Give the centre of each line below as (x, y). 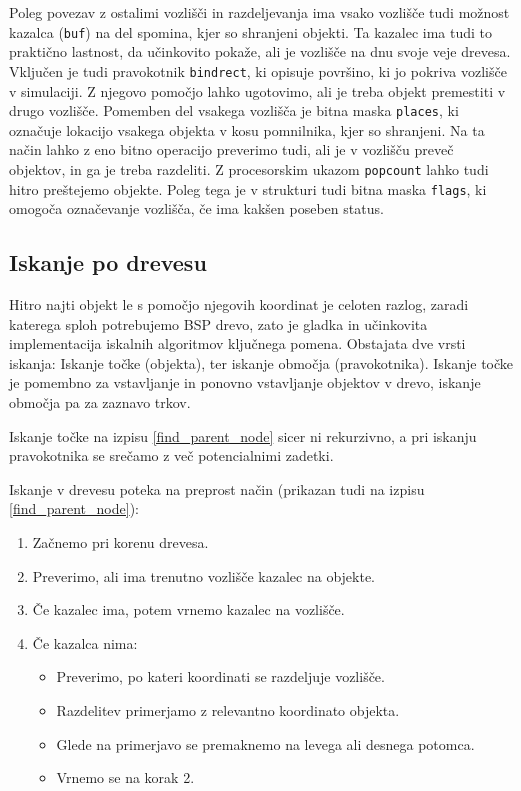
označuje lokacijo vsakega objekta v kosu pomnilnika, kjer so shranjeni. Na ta (247, 129)
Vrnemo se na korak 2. (125, 777)
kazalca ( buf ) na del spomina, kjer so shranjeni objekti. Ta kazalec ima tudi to (251, 31)
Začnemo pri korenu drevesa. (120, 541)
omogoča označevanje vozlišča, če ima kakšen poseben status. (196, 208)
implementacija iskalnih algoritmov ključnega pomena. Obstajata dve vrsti (237, 343)
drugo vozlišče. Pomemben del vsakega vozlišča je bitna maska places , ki (234, 110)
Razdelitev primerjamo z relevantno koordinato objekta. (228, 709)
